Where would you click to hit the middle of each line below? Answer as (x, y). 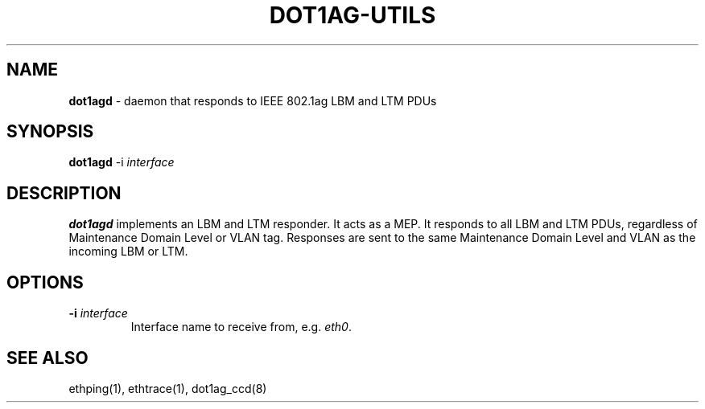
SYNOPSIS (50, 132)
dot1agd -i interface (122, 162)
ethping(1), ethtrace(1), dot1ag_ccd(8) (168, 388)
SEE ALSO (47, 358)
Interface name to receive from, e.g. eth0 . (241, 327)
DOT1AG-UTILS (352, 15)
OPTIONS (45, 282)
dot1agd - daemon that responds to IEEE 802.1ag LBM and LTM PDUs (253, 100)
